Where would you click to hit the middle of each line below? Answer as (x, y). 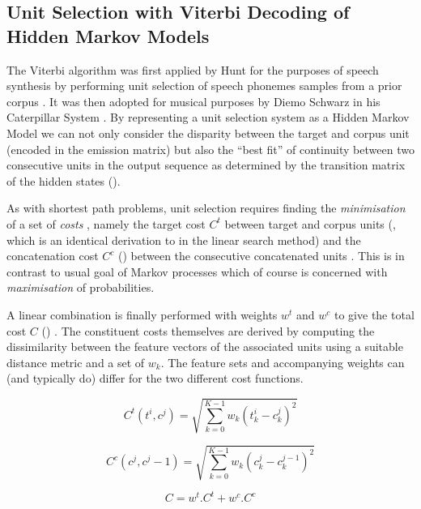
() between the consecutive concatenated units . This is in (262, 256)
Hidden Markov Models (108, 35)
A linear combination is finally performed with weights (142, 314)
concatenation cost (53, 256)
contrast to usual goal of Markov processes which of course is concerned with (197, 271)
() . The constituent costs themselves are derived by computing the (208, 330)
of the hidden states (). (64, 180)
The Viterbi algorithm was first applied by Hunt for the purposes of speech (193, 69)
